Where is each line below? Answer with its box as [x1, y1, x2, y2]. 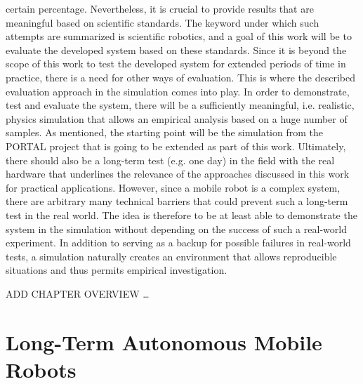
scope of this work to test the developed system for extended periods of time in [6, 56, 346, 71]
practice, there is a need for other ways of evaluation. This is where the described [6, 69, 355, 84]
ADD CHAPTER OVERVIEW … [6, 286, 150, 300]
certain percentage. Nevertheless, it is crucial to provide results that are [6, 1, 314, 15]
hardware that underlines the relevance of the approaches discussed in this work [6, 166, 350, 181]
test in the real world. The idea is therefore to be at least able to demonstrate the [6, 207, 357, 222]
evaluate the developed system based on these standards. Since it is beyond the [6, 42, 347, 57]
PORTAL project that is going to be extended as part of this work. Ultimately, [6, 138, 346, 153]
